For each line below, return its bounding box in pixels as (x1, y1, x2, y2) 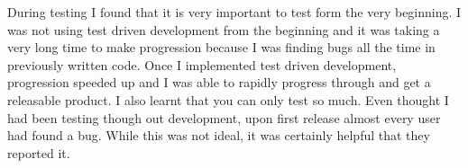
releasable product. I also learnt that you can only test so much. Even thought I (7, 90, 449, 109)
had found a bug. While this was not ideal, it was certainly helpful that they (7, 126, 430, 145)
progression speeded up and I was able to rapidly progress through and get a (7, 73, 431, 92)
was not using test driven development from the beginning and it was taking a (7, 20, 440, 39)
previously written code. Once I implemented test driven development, (7, 55, 397, 74)
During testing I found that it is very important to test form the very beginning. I (7, 3, 462, 21)
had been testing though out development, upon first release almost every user (7, 108, 441, 127)
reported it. (7, 143, 70, 162)
